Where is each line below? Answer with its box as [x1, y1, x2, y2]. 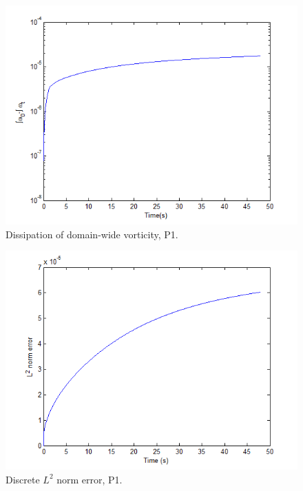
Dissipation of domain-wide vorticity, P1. [6, 227, 178, 241]
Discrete [6, 472, 40, 486]
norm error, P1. [56, 472, 123, 486]
